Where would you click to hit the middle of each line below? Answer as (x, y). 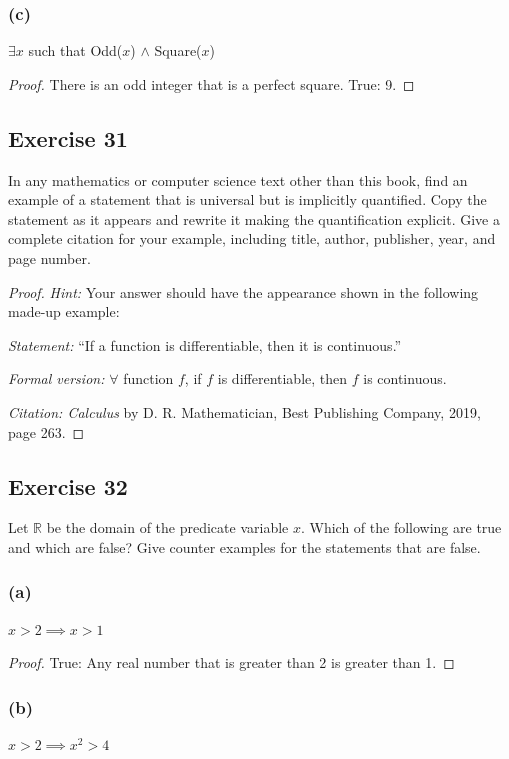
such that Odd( (75, 50)
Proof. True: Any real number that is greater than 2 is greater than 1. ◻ (231, 662)
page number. (49, 257)
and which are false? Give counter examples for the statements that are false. (244, 546)
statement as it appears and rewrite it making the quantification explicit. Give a (254, 218)
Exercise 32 (68, 485)
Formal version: (56, 378)
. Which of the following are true (401, 527)
